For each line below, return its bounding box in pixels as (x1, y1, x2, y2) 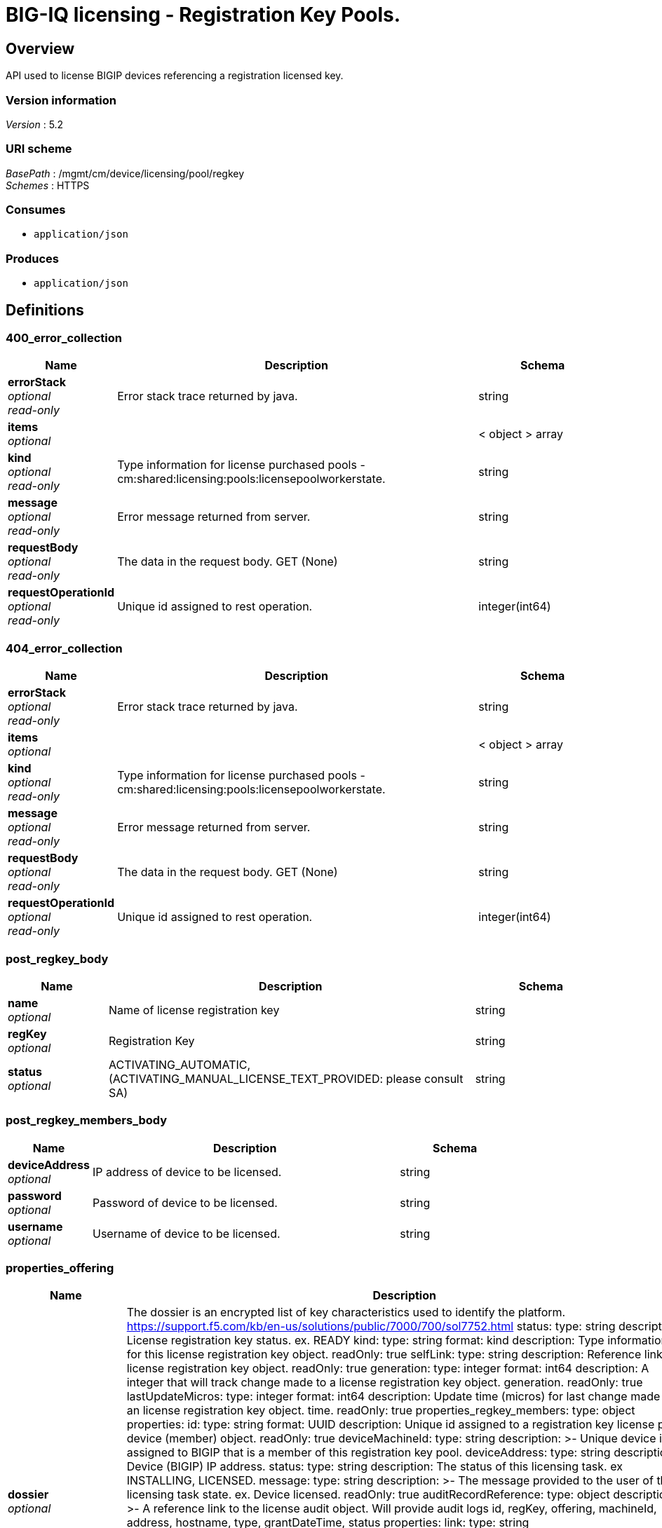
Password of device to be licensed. (93, 1195, 278, 1210)
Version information (6, 93, 116, 107)
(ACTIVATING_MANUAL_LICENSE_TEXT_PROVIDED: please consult (108, 1071, 464, 1086)
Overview (6, 39, 75, 57)
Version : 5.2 (6, 118, 64, 130)
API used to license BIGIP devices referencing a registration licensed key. (6, 69, 344, 82)
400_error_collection (6, 331, 122, 346)
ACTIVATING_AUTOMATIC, (108, 1057, 251, 1072)
